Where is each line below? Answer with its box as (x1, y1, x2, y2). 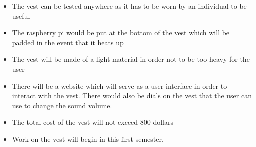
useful (12, 10, 30, 21)
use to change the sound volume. (12, 100, 112, 110)
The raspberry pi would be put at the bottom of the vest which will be (12, 27, 230, 38)
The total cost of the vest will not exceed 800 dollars (12, 117, 174, 127)
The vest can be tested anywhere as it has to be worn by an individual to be (12, 1, 247, 11)
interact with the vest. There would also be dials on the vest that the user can (12, 90, 252, 101)
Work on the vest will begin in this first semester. (12, 133, 164, 144)
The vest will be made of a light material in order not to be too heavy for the (12, 54, 250, 64)
